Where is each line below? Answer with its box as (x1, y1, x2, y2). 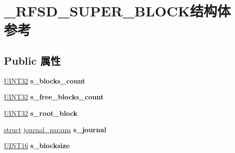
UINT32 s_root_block (4, 108, 78, 118)
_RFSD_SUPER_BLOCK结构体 (4, 1, 231, 21)
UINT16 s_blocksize (4, 140, 70, 151)
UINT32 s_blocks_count (4, 75, 85, 85)
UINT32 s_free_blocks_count (4, 92, 104, 102)
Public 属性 (4, 53, 61, 68)
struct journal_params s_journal (4, 124, 106, 134)
